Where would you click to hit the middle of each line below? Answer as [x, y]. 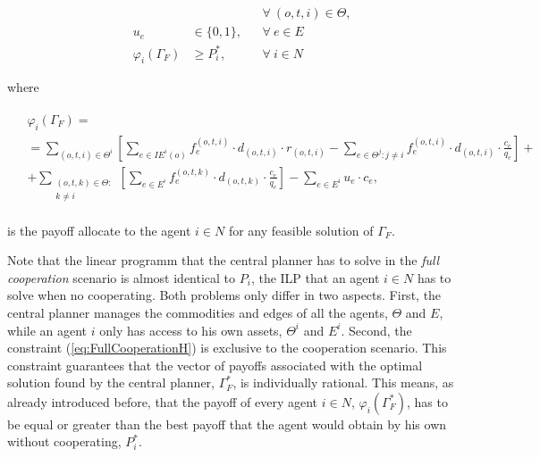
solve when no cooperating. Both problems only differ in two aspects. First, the [224, 295]
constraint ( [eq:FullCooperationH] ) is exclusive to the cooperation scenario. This [227, 348]
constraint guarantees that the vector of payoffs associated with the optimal [215, 365]
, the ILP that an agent [315, 277]
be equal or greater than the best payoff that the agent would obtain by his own [227, 424]
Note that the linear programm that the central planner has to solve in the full [224, 260]
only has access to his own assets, [191, 330]
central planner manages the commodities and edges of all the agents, [198, 312]
